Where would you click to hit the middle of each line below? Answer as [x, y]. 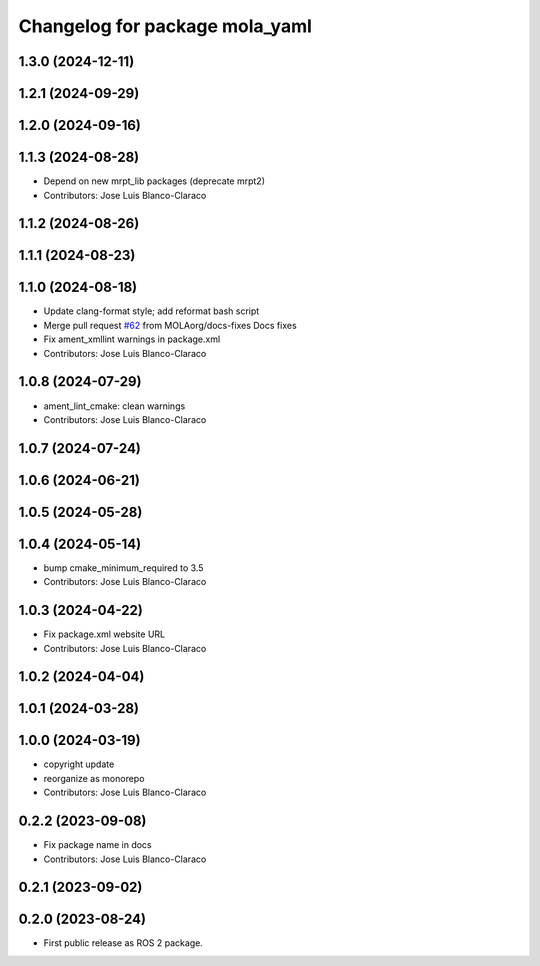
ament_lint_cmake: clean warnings [114, 406]
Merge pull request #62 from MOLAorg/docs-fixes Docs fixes [170, 325]
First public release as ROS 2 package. [123, 943]
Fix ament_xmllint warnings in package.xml [132, 339]
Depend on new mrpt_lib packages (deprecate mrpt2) [154, 181]
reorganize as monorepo [94, 778]
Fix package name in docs [97, 845]
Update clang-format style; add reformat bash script [151, 311]
